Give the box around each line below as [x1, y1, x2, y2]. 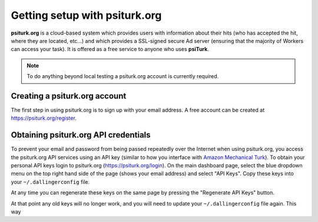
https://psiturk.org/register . [11, 115, 77, 122]
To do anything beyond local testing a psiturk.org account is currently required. [26, 73, 219, 80]
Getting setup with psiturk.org [11, 9, 162, 22]
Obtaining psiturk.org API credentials [11, 130, 151, 140]
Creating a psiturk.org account [11, 91, 127, 101]
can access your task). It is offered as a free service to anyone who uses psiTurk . [11, 46, 209, 53]
